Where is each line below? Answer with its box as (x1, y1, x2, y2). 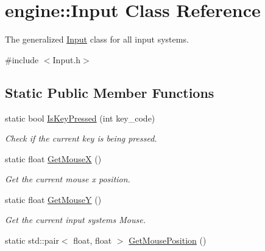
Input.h (52, 53, 81, 66)
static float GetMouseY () (5, 193, 102, 205)
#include (5, 53, 39, 66)
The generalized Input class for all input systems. (5, 33, 189, 46)
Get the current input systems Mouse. (5, 213, 146, 226)
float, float (73, 234, 112, 247)
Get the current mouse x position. (5, 173, 130, 185)
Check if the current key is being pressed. (5, 132, 157, 145)
